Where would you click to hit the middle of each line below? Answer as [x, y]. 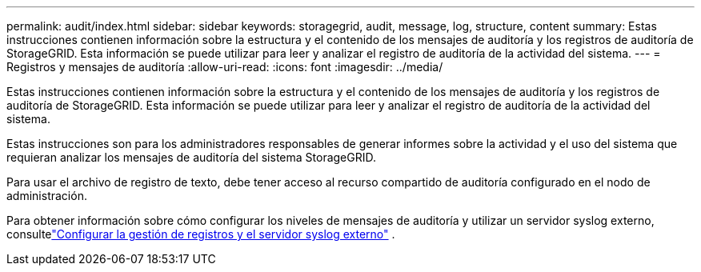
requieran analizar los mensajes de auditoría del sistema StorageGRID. [192, 157]
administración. [47, 196]
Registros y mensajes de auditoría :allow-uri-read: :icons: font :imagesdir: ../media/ [225, 67]
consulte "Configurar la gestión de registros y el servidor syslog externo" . [201, 234]
